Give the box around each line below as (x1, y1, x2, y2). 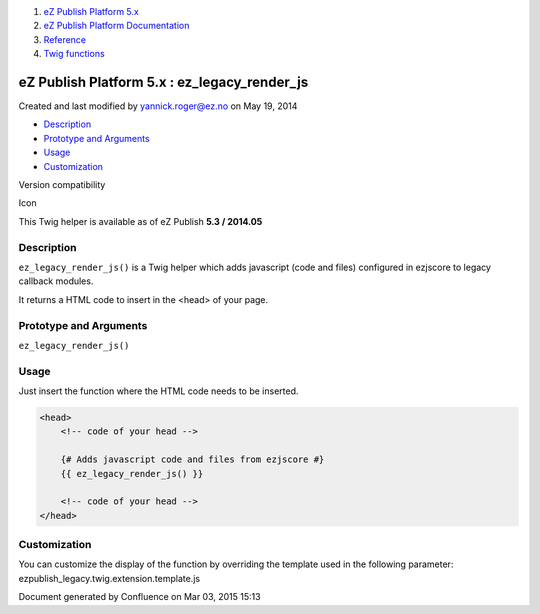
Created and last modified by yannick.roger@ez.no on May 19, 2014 (18, 100, 298, 112)
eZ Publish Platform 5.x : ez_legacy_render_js (18, 73, 309, 90)
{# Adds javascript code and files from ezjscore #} (60, 454, 325, 465)
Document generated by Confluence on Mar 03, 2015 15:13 (18, 591, 261, 603)
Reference (43, 33, 87, 45)
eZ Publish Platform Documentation (43, 20, 190, 32)
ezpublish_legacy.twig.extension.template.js (18, 572, 200, 584)
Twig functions (43, 48, 105, 60)
